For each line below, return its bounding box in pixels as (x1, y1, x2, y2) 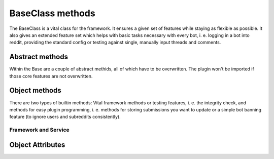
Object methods (9, 86, 62, 95)
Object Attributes (9, 140, 65, 149)
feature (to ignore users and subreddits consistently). (9, 114, 121, 120)
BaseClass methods (9, 8, 96, 19)
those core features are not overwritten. (9, 73, 93, 79)
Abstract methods (9, 53, 68, 61)
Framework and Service (9, 127, 70, 134)
